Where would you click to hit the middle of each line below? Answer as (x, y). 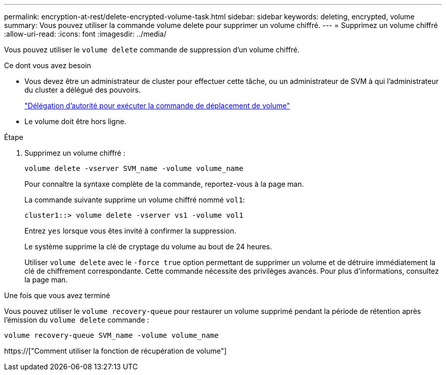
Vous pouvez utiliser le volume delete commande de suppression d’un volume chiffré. (152, 50)
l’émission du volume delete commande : (77, 320)
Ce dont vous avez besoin (48, 65)
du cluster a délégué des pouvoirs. (83, 90)
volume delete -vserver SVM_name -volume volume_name (134, 168)
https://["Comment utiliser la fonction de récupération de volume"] (116, 351)
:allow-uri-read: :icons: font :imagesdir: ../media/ (85, 34)
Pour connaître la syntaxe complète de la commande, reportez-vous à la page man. (164, 184)
